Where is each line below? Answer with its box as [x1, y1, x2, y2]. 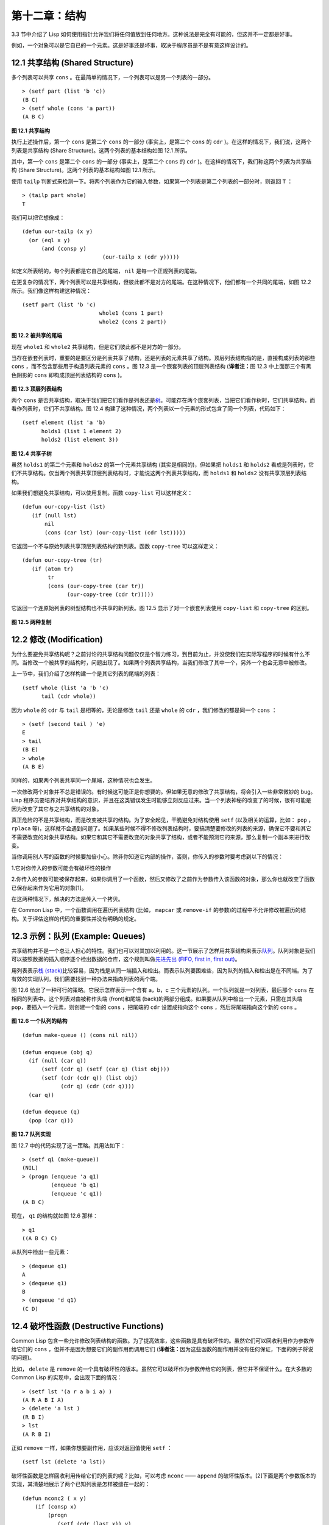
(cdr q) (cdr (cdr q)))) [60, 1083, 135, 1090]
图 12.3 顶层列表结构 [11, 385, 62, 393]
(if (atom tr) [31, 565, 74, 572]
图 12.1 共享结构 [11, 127, 50, 134]
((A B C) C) [22, 1235, 58, 1242]
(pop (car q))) [28, 1117, 74, 1124]
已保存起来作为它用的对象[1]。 [11, 884, 87, 891]
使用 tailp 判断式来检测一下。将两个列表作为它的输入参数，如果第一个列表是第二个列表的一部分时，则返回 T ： [11, 178, 293, 185]
